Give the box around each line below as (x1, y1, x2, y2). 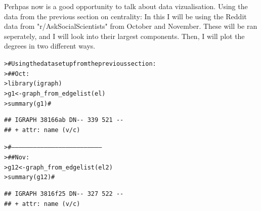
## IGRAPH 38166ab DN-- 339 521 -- (4, 116, 124, 124)
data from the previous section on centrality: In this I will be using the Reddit (4, 11, 247, 21)
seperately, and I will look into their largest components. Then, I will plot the (4, 30, 245, 41)
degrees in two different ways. (4, 40, 96, 51)
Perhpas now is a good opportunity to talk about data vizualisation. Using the (4, 1, 248, 11)
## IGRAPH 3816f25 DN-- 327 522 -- (4, 190, 124, 198)
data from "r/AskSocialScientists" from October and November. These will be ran (4, 21, 257, 31)
